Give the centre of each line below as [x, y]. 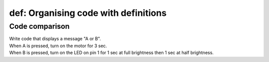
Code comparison [39, 26]
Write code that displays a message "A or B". [55, 39]
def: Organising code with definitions [88, 13]
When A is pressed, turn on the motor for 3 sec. [58, 46]
